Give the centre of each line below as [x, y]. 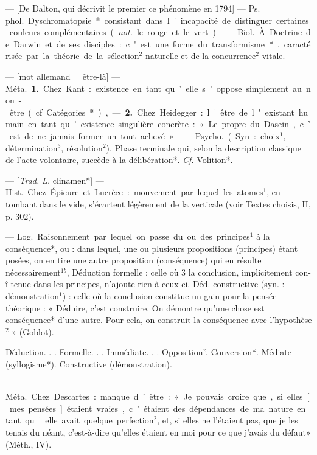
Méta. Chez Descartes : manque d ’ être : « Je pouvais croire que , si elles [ [158, 396]
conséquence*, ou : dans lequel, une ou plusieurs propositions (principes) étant [152, 248]
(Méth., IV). [29, 444]
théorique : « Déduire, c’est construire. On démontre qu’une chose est [135, 307]
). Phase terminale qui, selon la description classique [204, 148]
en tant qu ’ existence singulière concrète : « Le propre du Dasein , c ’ [169, 124]
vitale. [273, 56]
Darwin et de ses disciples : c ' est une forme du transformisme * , [147, 43]
